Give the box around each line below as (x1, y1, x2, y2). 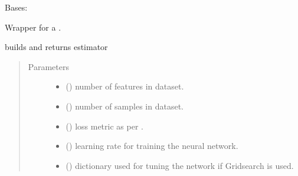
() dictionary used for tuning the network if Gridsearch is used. (66, 159, 294, 171)
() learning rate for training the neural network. (66, 140, 238, 152)
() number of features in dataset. (66, 80, 184, 92)
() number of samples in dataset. (66, 99, 184, 112)
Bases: (5, 1, 28, 13)
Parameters (28, 60, 69, 72)
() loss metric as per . (66, 119, 143, 132)
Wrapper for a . (5, 21, 61, 33)
